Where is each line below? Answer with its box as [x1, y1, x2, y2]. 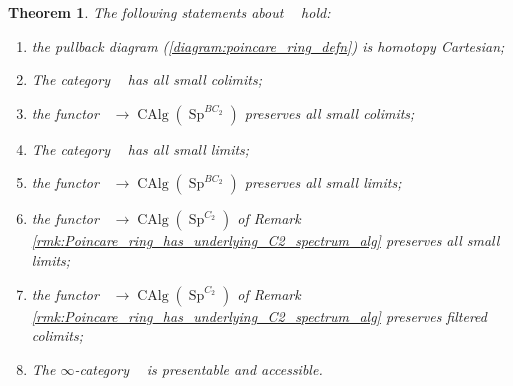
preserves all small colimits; [244, 102, 415, 123]
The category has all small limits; [31, 138, 250, 159]
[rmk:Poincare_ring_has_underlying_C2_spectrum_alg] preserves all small [31, 230, 500, 251]
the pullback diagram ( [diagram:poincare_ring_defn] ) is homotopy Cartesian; [31, 35, 505, 56]
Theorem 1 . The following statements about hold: [8, 2, 331, 22]
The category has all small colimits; [31, 69, 262, 90]
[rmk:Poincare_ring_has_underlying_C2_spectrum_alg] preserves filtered [31, 305, 487, 326]
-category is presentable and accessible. [74, 358, 323, 379]
